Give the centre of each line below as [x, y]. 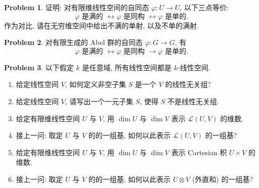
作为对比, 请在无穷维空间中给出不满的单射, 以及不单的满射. [101, 25]
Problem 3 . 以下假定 [39, 67]
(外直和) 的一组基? [223, 179]
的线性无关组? [188, 84]
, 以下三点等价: [204, 7]
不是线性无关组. [193, 101]
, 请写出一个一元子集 [99, 101]
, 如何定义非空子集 [96, 84]
